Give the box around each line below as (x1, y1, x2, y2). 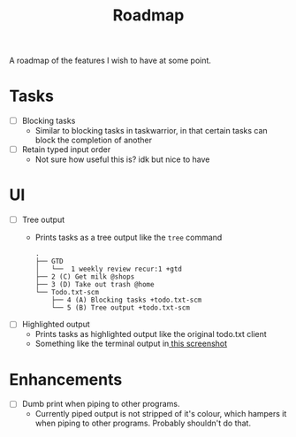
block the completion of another (34, 134, 153, 146)
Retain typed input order (21, 144, 111, 155)
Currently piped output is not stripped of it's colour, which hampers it (34, 409, 287, 419)
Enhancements (9, 369, 123, 389)
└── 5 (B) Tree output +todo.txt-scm (51, 303, 190, 312)
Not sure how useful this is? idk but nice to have (34, 154, 210, 165)
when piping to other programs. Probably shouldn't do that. (34, 418, 252, 429)
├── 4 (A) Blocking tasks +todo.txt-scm (51, 295, 202, 305)
